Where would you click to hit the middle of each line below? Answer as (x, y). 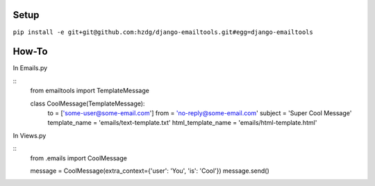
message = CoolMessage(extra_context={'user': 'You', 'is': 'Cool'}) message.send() (150, 171)
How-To (30, 52)
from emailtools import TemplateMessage (90, 91)
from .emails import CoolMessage (79, 158)
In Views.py (30, 135)
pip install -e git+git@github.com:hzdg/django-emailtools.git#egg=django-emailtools (163, 32)
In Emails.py (30, 68)
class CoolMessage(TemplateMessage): (87, 103)
